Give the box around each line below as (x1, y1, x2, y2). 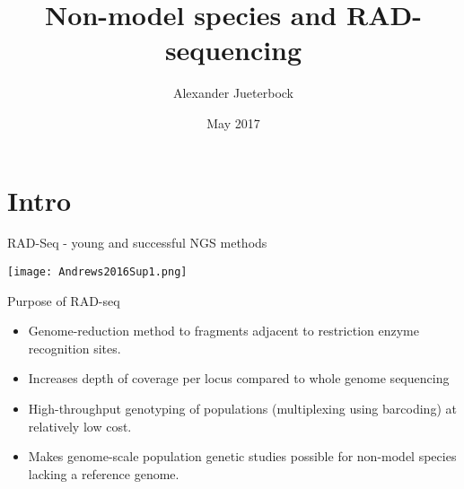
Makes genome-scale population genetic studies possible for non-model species (28, 447, 457, 466)
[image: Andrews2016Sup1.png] (7, 266, 188, 279)
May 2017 (206, 113, 260, 132)
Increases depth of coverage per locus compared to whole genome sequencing (28, 369, 450, 388)
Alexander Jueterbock (172, 83, 294, 102)
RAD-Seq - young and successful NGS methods (7, 233, 267, 252)
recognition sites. (28, 338, 121, 357)
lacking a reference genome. (28, 464, 179, 483)
